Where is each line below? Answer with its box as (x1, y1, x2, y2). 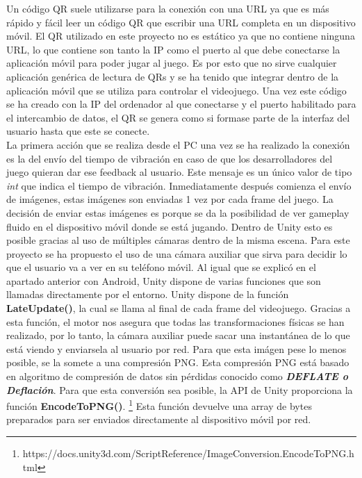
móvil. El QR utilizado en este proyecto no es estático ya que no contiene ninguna (6, 28, 355, 43)
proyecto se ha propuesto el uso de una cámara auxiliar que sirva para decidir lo (6, 246, 347, 261)
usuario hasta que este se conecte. (6, 124, 150, 138)
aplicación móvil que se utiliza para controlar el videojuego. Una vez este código (6, 83, 347, 97)
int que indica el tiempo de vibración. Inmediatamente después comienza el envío (6, 178, 352, 192)
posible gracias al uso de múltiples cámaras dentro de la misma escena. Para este (6, 233, 350, 247)
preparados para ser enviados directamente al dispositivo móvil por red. (6, 412, 311, 427)
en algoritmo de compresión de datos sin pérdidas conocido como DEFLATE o (6, 369, 349, 384)
